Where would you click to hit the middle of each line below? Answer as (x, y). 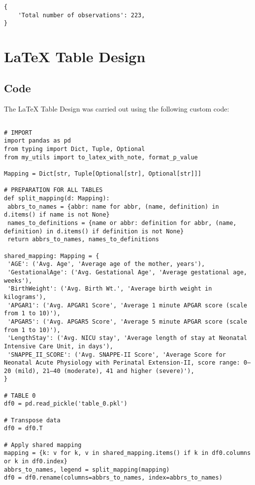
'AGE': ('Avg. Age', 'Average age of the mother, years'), (106, 264)
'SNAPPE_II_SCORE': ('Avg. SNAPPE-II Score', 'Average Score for (117, 354)
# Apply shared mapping (43, 445)
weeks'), (18, 280)
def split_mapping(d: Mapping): (57, 199)
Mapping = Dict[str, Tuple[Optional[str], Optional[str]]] (103, 174)
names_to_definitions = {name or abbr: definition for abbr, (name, (122, 223)
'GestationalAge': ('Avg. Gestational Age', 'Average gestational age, (127, 272)
